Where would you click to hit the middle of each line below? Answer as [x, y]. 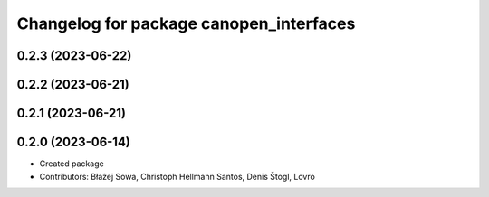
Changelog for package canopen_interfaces [186, 23]
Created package [72, 164]
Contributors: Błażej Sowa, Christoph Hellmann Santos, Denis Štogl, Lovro [177, 176]
